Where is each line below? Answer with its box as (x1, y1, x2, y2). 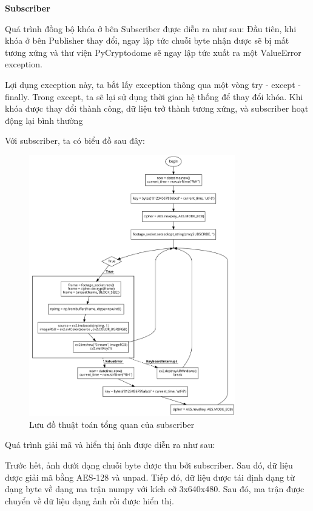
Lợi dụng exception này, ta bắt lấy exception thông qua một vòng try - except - (5, 78, 301, 90)
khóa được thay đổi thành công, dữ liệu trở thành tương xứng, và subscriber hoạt (5, 102, 309, 115)
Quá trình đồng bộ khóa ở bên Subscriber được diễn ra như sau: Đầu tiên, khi (5, 22, 297, 35)
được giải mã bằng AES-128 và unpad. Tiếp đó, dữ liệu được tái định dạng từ (5, 470, 295, 483)
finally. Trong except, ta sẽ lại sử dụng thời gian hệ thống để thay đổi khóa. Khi (5, 90, 303, 103)
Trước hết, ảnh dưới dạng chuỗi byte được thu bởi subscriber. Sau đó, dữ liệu (5, 459, 293, 472)
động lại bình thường (5, 113, 83, 126)
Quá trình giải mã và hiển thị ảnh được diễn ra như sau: (5, 438, 215, 451)
